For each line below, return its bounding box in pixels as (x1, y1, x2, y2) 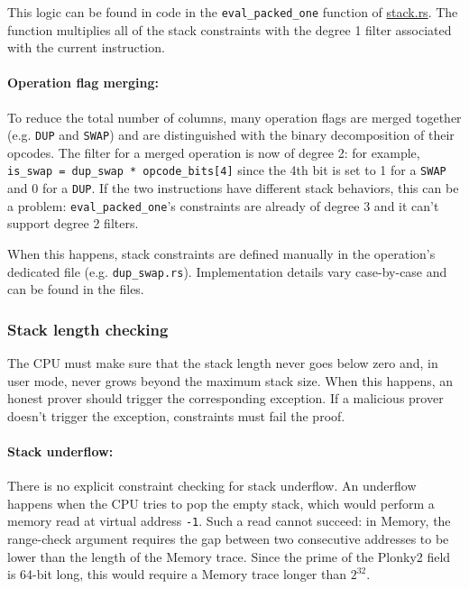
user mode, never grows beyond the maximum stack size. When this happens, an (7, 371, 454, 390)
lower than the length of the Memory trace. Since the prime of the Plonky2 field (7, 547, 451, 566)
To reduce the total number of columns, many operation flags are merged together (7, 107, 462, 126)
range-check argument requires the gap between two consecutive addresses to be (7, 529, 449, 548)
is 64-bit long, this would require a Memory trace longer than (7, 565, 347, 584)
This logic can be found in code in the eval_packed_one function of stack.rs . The (7, 3, 458, 21)
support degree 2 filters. (7, 214, 139, 233)
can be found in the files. (7, 280, 144, 299)
